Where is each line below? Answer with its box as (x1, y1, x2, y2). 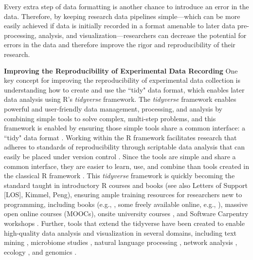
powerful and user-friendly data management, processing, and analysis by (4, 103, 222, 113)
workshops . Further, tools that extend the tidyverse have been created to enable (4, 218, 245, 228)
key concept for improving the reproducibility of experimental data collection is (4, 75, 241, 85)
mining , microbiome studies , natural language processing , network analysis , (4, 237, 237, 247)
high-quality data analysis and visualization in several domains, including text (4, 227, 237, 238)
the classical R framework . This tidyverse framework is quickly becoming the (4, 170, 235, 181)
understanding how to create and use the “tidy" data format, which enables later (4, 84, 245, 94)
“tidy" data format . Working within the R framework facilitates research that (4, 132, 237, 142)
